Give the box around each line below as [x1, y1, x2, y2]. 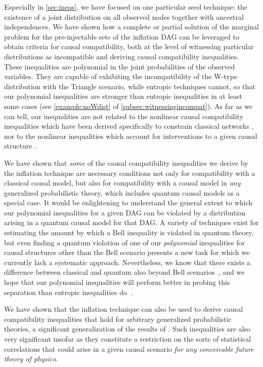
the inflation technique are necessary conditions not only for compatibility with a [4, 167, 255, 178]
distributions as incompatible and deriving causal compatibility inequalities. [4, 51, 239, 61]
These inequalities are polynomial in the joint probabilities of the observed [4, 61, 235, 71]
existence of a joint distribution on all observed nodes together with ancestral [4, 11, 244, 22]
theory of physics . [4, 353, 58, 364]
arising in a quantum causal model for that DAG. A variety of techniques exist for [4, 217, 259, 228]
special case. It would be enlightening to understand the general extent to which [4, 197, 253, 208]
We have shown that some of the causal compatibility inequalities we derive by [4, 157, 248, 168]
